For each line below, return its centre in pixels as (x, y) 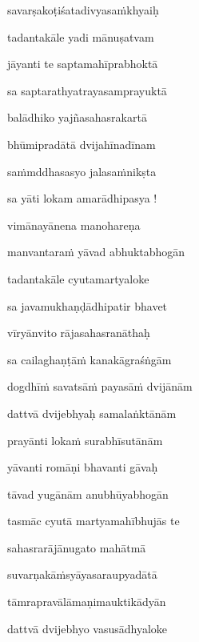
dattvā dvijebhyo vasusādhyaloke (88, 628)
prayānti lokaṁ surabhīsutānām (85, 440)
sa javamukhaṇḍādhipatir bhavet (88, 305)
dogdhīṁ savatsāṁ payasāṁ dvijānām (100, 386)
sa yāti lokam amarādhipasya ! (82, 198)
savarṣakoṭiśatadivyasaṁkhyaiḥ (83, 10)
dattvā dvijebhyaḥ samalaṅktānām (92, 413)
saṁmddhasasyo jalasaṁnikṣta (82, 171)
